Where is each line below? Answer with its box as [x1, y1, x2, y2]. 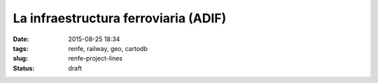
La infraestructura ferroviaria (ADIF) [13, 10, 227, 26]
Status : [13, 63, 35, 73]
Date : [13, 35, 29, 43]
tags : [13, 44, 29, 52]
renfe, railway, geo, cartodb [68, 44, 148, 52]
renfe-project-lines [68, 54, 122, 63]
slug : [13, 54, 28, 63]
